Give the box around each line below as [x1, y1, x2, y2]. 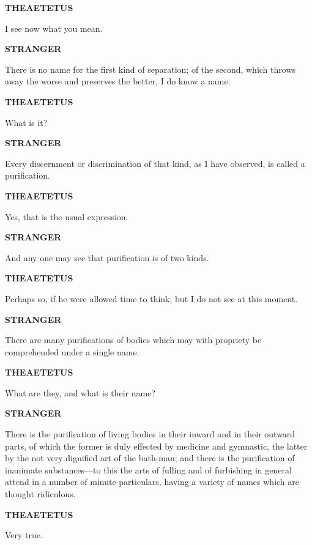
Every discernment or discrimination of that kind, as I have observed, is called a [5, 157, 305, 169]
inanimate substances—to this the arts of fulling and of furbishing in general [5, 463, 292, 476]
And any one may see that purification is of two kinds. [5, 251, 209, 264]
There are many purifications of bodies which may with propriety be [5, 333, 262, 346]
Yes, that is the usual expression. [5, 210, 128, 223]
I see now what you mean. [5, 21, 103, 34]
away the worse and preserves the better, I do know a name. [5, 75, 231, 87]
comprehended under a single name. [5, 345, 139, 358]
